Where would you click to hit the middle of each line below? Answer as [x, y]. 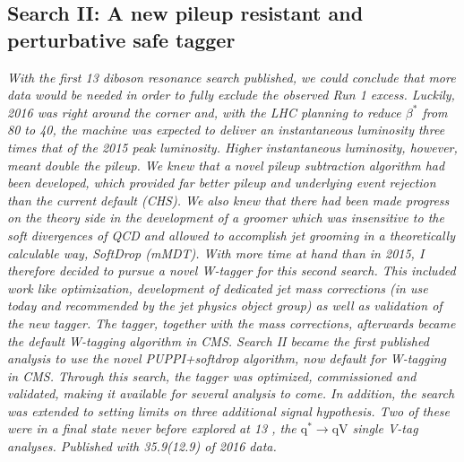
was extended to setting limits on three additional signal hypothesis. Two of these [229, 410]
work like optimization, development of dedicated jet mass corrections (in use [218, 288]
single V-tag [385, 428]
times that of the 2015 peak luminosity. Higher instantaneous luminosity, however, [232, 147]
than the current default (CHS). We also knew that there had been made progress [228, 200]
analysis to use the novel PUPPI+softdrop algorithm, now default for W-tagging [227, 358]
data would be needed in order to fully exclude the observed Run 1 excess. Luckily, [231, 95]
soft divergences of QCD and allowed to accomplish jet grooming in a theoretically [231, 235]
